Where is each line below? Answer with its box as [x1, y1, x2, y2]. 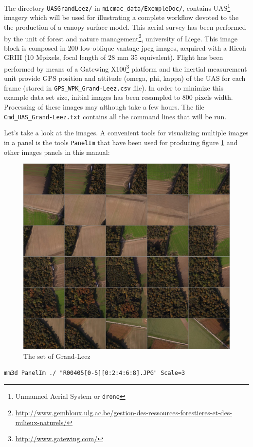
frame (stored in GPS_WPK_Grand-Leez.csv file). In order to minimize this [4, 82, 224, 93]
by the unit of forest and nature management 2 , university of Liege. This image [4, 32, 238, 43]
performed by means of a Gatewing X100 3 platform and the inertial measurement [4, 62, 247, 74]
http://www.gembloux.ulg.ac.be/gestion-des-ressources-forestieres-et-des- [15, 407, 233, 417]
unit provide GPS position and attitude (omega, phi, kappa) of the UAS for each [4, 73, 246, 83]
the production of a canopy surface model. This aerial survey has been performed [4, 21, 246, 32]
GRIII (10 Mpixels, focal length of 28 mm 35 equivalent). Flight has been [4, 52, 223, 62]
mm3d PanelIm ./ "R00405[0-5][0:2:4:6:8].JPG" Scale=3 [4, 369, 185, 376]
